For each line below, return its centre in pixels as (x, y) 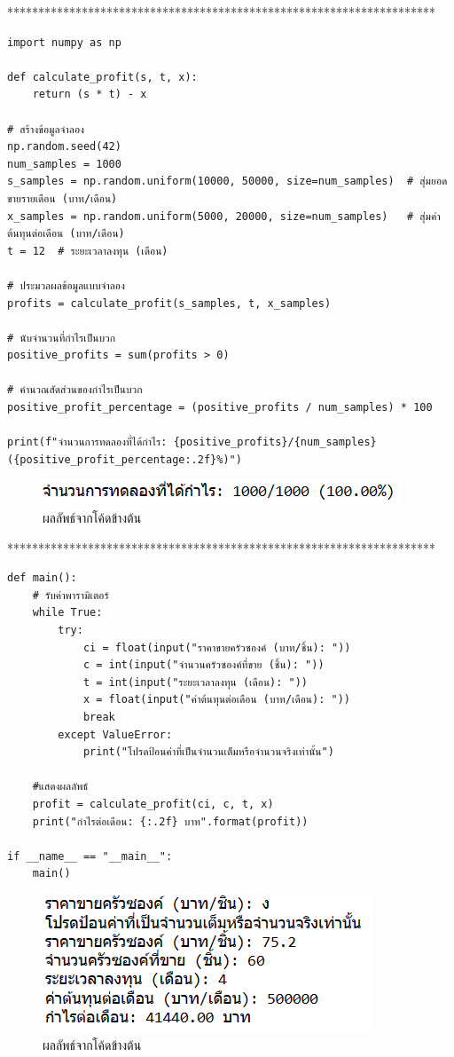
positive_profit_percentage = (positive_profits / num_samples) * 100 (220, 408)
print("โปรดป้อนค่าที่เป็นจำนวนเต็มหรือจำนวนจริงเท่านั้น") (208, 752)
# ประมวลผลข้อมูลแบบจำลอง (66, 285)
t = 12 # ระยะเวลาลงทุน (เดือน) (88, 251)
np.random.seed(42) (64, 147)
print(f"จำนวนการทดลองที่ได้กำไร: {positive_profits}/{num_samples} (192, 442)
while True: (67, 613)
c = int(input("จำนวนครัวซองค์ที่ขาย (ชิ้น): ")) (204, 665)
